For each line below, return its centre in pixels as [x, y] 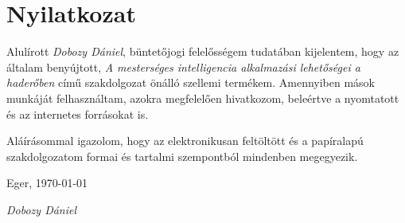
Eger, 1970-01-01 [47, 183]
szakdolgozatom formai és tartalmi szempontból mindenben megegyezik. [182, 156]
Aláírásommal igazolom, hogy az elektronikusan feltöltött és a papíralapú [185, 141]
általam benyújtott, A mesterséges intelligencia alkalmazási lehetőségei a [183, 67]
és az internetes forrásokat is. [78, 113]
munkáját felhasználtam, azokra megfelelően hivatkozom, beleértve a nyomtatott [203, 98]
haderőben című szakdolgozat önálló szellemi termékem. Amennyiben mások [191, 82]
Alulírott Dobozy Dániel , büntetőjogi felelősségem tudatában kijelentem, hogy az [203, 51]
